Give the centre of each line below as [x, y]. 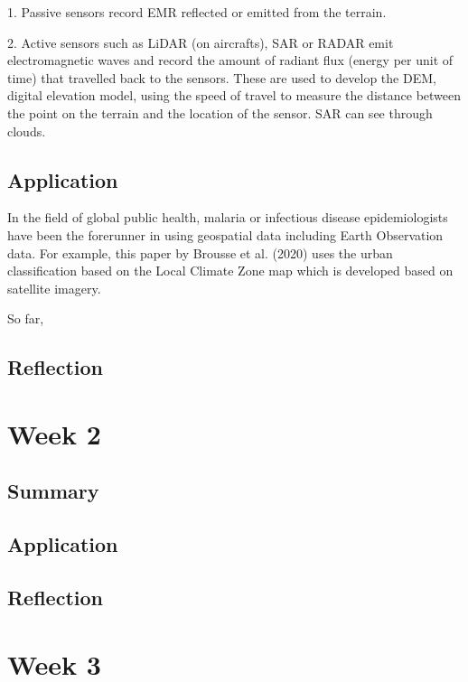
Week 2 [54, 433]
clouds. [27, 131]
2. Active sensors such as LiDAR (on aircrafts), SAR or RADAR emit [201, 42]
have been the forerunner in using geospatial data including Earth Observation [225, 234]
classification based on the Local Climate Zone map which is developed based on [230, 271]
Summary [53, 491]
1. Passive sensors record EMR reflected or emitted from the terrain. [197, 12]
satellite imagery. [54, 288]
